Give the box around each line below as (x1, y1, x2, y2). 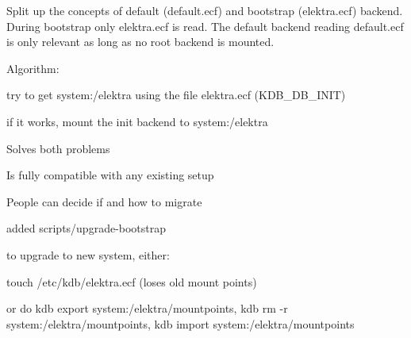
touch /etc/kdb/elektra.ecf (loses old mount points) (6, 273, 257, 290)
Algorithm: (6, 60, 60, 76)
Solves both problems (6, 140, 110, 156)
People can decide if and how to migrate (6, 193, 202, 209)
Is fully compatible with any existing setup (6, 167, 214, 183)
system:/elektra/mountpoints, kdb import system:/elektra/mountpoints (6, 315, 355, 332)
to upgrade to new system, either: (6, 246, 170, 263)
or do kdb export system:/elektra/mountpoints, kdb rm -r (6, 300, 288, 317)
